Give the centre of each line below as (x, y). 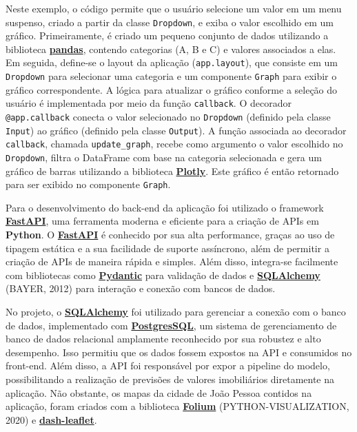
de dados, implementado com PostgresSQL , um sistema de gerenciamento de (171, 325)
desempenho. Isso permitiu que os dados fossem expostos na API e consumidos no (179, 352)
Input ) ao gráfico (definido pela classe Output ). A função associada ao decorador (176, 130)
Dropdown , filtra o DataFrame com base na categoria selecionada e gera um (164, 157)
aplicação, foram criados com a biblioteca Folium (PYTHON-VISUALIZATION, (177, 406)
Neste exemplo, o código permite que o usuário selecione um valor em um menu (174, 8)
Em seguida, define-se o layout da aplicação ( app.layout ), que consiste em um (172, 62)
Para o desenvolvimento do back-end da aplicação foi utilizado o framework (165, 207)
